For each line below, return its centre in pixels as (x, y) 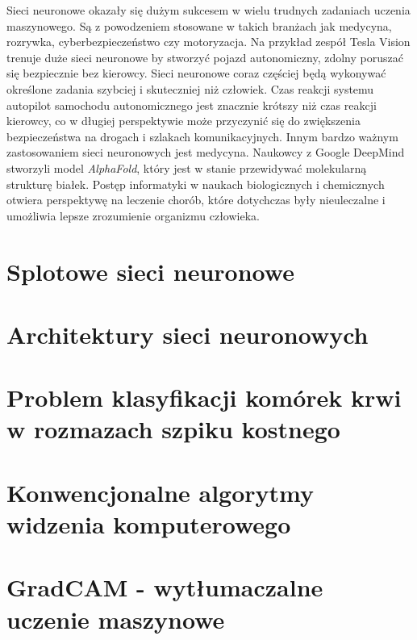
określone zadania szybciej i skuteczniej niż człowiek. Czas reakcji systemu (190, 88)
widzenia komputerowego (149, 524)
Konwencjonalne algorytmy (161, 492)
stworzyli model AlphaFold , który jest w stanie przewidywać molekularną (187, 167)
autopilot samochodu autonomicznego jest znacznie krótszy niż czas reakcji (192, 105)
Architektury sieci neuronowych (188, 334)
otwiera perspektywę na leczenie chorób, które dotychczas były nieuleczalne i (196, 200)
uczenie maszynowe (116, 619)
